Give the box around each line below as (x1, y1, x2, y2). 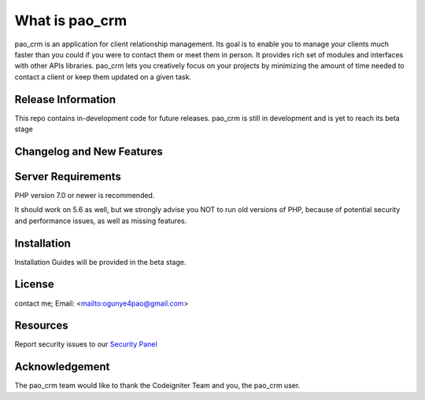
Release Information (14, 93, 116, 106)
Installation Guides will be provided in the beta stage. (14, 257, 187, 266)
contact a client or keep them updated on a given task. (14, 72, 192, 82)
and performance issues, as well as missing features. (14, 216, 187, 226)
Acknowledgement (14, 360, 110, 373)
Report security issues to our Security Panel (14, 339, 157, 349)
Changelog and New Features (14, 145, 163, 158)
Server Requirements (14, 170, 122, 183)
